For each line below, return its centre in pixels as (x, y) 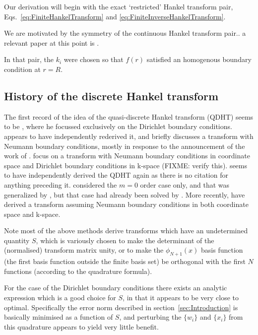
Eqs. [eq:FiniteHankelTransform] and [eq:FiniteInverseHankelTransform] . (115, 16)
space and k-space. (32, 214)
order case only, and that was (185, 184)
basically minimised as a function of (59, 317)
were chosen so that (94, 59)
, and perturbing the (150, 317)
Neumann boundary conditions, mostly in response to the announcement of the (125, 146)
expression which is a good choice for (60, 298)
